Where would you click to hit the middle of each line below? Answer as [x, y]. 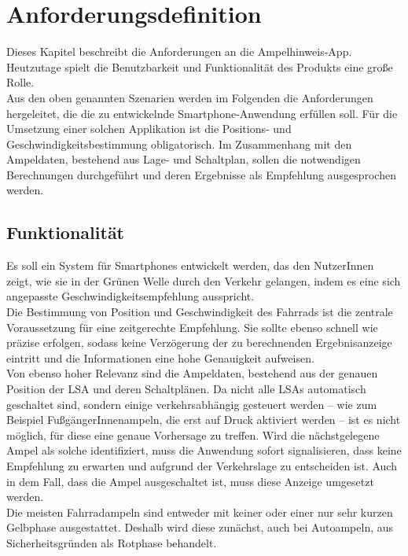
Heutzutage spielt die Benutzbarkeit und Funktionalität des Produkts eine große [200, 66]
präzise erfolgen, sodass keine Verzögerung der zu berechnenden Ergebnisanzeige [199, 342]
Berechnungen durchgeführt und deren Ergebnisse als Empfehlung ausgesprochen [201, 174]
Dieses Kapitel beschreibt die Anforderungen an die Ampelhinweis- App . [179, 52]
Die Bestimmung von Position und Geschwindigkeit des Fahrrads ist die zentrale [200, 312]
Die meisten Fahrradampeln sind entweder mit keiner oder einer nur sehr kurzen [200, 512]
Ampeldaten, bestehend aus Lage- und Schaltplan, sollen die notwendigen [184, 159]
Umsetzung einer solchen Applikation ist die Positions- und [149, 129]
